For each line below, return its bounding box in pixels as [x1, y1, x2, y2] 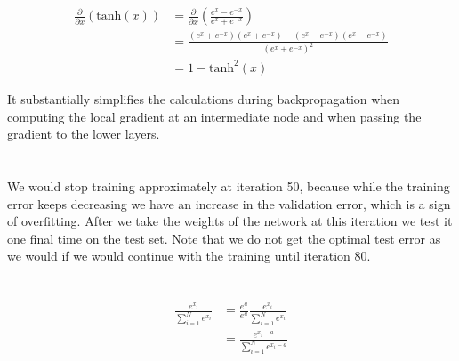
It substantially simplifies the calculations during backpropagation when [7, 89, 400, 108]
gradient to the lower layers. [7, 124, 160, 143]
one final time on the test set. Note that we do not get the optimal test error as [7, 229, 441, 247]
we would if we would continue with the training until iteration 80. [7, 246, 371, 265]
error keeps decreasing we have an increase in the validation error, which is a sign [7, 194, 451, 213]
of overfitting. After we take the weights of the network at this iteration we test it [7, 212, 453, 230]
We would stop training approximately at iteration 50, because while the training [7, 176, 450, 195]
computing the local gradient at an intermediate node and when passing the [7, 107, 422, 125]
